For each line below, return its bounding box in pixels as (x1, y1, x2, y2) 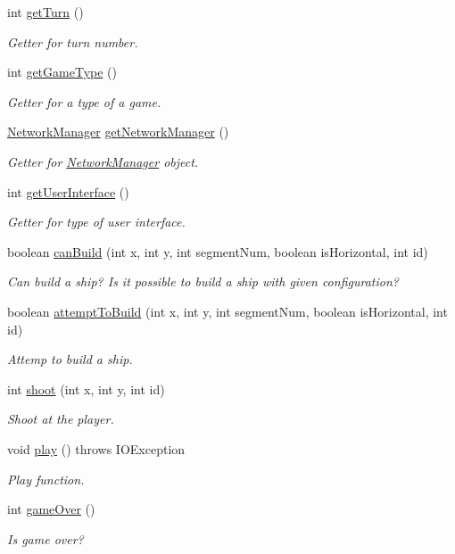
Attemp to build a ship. (7, 350, 133, 368)
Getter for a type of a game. (7, 92, 161, 111)
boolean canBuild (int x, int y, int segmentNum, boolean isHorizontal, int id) (7, 242, 428, 260)
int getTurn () (7, 3, 84, 21)
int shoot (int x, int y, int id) (7, 379, 165, 398)
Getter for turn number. (7, 32, 138, 51)
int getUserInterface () (7, 182, 129, 201)
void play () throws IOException (7, 439, 186, 458)
